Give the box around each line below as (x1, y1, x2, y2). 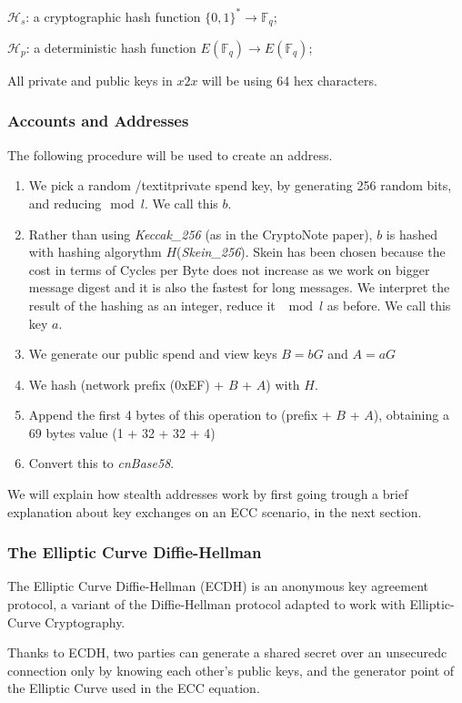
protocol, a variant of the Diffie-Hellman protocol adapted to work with (7, 595, 406, 614)
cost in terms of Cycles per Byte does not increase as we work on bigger (28, 260, 430, 279)
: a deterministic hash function (25, 37, 196, 56)
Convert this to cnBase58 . (28, 453, 175, 473)
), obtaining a (373, 405, 449, 424)
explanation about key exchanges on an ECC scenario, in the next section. (7, 502, 422, 521)
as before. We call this (326, 295, 451, 314)
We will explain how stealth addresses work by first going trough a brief (7, 484, 408, 504)
